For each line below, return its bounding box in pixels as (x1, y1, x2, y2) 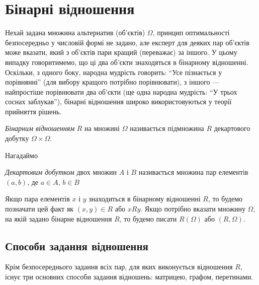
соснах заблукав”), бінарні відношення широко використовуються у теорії (5, 96, 232, 107)
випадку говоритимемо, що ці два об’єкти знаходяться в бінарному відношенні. (5, 56, 248, 67)
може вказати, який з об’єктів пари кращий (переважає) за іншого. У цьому (5, 47, 237, 57)
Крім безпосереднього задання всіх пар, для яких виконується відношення (5, 261, 233, 272)
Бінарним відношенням (5, 123, 75, 133)
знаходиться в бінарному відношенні (89, 193, 201, 204)
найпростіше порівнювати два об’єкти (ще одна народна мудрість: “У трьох (5, 86, 237, 97)
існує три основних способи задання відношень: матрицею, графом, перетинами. (5, 271, 253, 282)
